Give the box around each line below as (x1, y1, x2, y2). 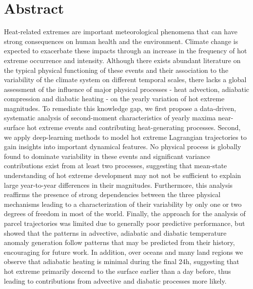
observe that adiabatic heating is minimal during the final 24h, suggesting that (4, 256, 239, 267)
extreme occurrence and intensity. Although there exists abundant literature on (4, 55, 241, 65)
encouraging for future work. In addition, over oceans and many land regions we (4, 246, 243, 257)
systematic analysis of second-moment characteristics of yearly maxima (4, 112, 216, 123)
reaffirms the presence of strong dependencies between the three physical (4, 189, 221, 200)
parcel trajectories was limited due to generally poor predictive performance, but (4, 218, 245, 228)
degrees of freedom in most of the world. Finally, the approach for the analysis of (4, 208, 246, 219)
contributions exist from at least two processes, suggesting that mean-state (4, 160, 227, 171)
